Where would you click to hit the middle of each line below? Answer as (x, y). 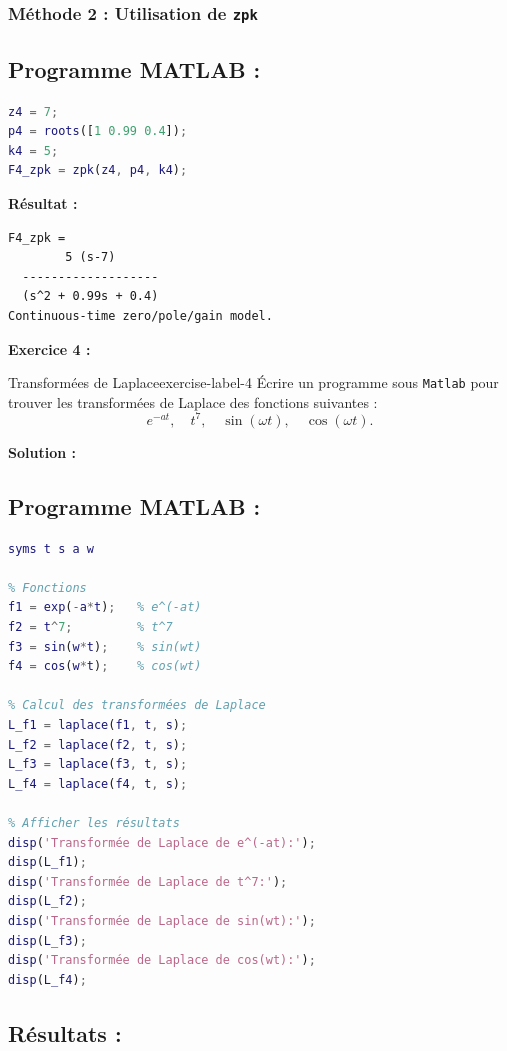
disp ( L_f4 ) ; (47, 979)
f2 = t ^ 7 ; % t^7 (90, 627)
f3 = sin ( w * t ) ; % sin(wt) (105, 646)
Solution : (42, 451)
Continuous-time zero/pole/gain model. (140, 315)
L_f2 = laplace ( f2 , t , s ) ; (98, 744)
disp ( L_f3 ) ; (47, 940)
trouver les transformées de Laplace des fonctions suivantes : (193, 401)
